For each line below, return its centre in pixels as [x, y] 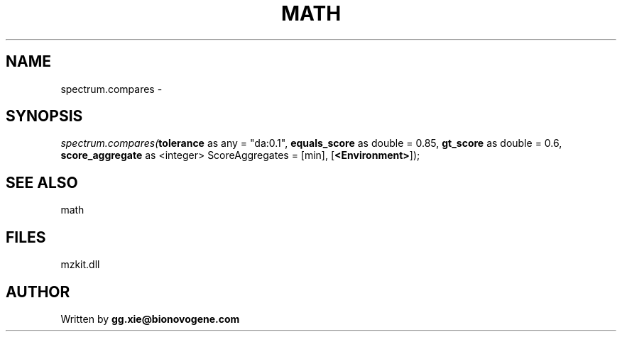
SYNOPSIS [44, 116]
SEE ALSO [42, 182]
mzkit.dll [80, 265]
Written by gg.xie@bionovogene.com [150, 319]
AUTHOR [38, 292]
